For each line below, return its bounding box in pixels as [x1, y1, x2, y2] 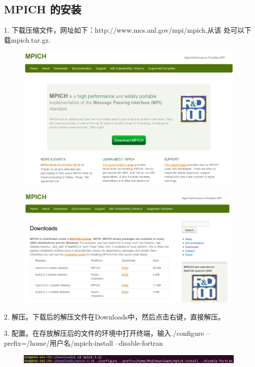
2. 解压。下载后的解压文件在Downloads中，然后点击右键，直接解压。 [4, 311, 225, 321]
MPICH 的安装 [4, 1, 81, 17]
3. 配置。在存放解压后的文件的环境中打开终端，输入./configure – [4, 328, 210, 338]
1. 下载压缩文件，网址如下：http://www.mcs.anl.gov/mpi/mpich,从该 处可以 [4, 25, 245, 35]
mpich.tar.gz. [10, 34, 51, 45]
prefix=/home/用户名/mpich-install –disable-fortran [4, 337, 163, 348]
